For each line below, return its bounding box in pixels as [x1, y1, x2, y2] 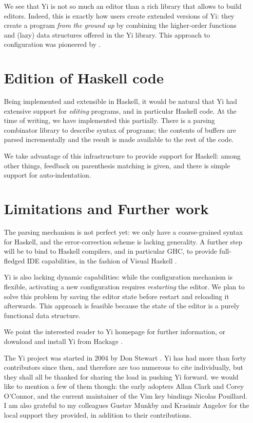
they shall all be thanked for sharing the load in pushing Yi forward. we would [4, 371, 239, 382]
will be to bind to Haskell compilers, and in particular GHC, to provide [4, 246, 217, 256]
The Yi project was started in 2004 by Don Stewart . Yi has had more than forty [4, 352, 246, 363]
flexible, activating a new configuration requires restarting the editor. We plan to [4, 281, 245, 291]
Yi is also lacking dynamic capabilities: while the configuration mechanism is [4, 272, 233, 282]
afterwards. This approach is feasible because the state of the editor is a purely [4, 301, 240, 311]
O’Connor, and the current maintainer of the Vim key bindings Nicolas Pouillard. [4, 390, 248, 401]
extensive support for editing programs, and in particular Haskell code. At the [4, 105, 236, 116]
